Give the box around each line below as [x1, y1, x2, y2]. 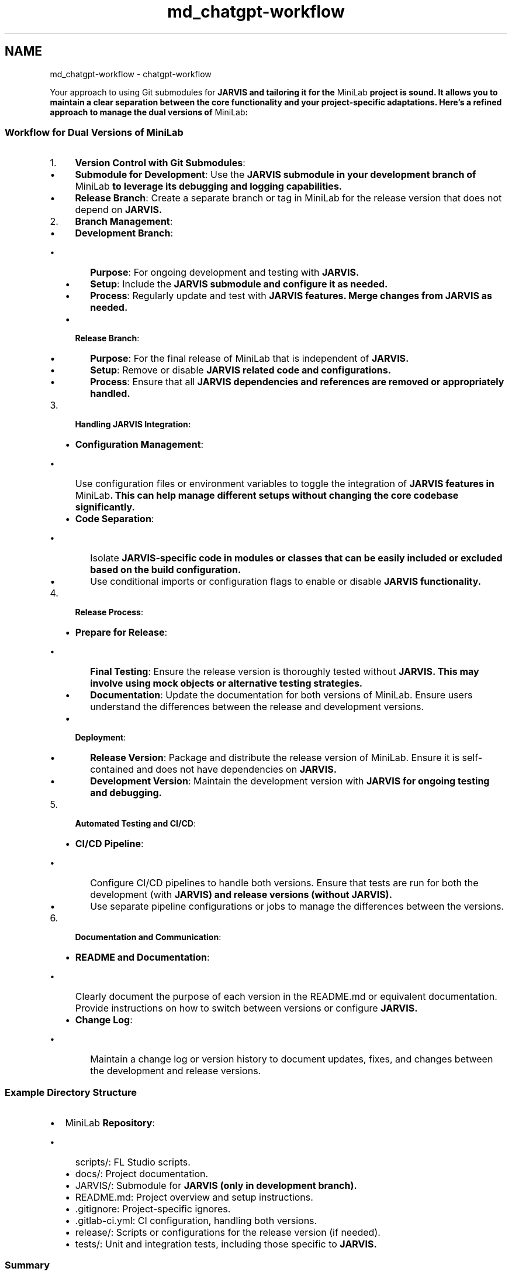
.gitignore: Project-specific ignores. [75, 1203, 231, 1215]
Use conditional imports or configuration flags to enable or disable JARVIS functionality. [90, 575, 482, 588]
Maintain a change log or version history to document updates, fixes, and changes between [90, 1053, 493, 1065]
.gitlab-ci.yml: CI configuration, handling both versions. [75, 1215, 317, 1227]
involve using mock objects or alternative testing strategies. [90, 677, 363, 690]
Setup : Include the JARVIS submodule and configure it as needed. [90, 278, 388, 290]
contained [90, 763, 134, 776]
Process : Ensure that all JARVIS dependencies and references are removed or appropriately [90, 376, 504, 388]
